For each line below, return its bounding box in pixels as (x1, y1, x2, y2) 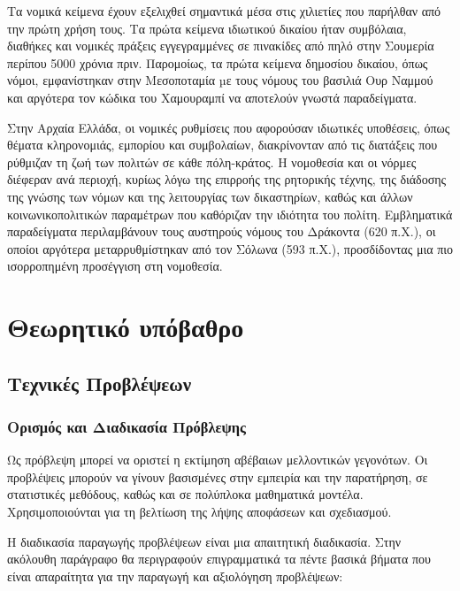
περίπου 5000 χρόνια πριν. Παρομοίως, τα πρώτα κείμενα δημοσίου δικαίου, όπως (7, 53, 428, 72)
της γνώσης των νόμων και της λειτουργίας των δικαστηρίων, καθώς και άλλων (7, 187, 413, 205)
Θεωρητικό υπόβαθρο (7, 309, 244, 345)
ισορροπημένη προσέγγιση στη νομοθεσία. (7, 257, 223, 275)
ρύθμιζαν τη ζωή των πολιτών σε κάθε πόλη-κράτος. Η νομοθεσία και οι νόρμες (7, 152, 417, 171)
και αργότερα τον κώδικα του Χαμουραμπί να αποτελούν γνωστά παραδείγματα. (7, 88, 418, 106)
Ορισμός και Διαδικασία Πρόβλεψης (7, 415, 246, 437)
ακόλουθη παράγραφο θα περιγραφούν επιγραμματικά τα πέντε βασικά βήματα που (7, 549, 431, 568)
